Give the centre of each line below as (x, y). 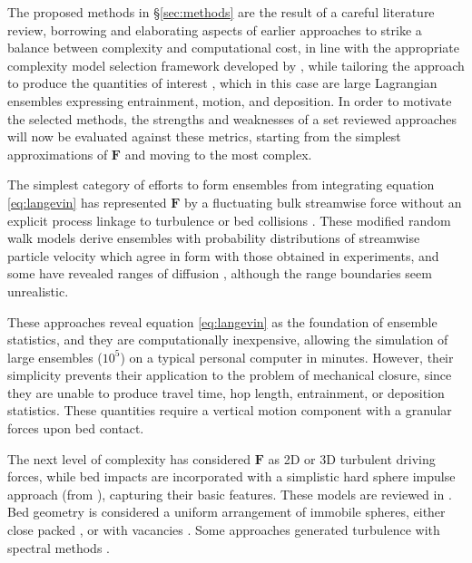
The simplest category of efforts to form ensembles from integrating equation (221, 184)
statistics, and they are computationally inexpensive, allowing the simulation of (228, 340)
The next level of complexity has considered (129, 458)
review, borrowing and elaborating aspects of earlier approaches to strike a (215, 29)
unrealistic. (38, 291)
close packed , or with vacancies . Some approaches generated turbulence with (224, 530)
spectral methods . (59, 547)
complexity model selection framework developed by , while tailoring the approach (236, 65)
